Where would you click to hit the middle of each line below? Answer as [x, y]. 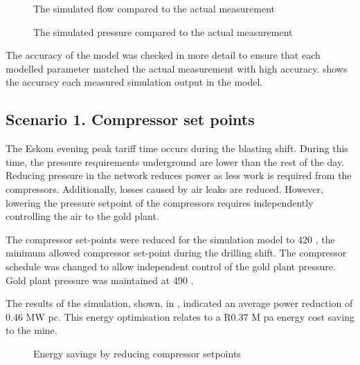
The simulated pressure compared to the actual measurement [163, 31]
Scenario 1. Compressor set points [130, 119]
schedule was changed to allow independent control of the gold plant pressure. [171, 266]
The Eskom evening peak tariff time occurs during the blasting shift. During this [177, 148]
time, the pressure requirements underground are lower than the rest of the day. [175, 161]
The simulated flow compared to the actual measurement [154, 8]
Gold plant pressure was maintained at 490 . [100, 280]
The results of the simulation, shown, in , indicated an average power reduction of [179, 303]
